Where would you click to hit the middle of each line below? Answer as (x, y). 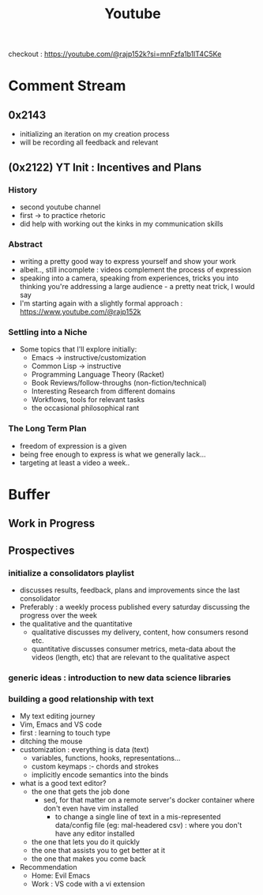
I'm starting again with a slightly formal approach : (101, 303)
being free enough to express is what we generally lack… (113, 454)
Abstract (26, 244)
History (23, 190)
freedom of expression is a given (73, 446)
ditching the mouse (51, 741)
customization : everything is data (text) (84, 750)
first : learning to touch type (65, 733)
